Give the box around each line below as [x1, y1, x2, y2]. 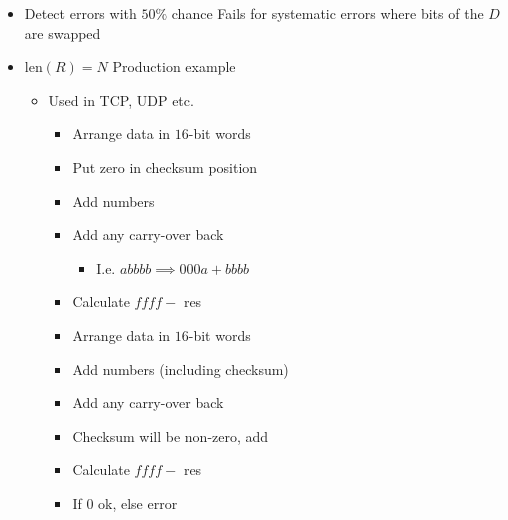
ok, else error [98, 492, 178, 513]
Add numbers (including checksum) [72, 358, 289, 379]
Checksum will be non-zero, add [72, 425, 269, 446]
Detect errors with [24, 3, 137, 23]
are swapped [24, 22, 101, 43]
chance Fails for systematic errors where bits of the [171, 3, 484, 23]
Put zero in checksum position [72, 156, 258, 177]
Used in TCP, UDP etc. [48, 89, 194, 110]
